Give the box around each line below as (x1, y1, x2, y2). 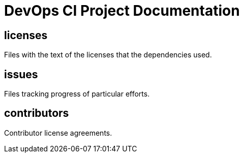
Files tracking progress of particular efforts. (4, 89, 150, 99)
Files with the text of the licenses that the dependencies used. (4, 50, 212, 59)
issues (4, 68, 38, 81)
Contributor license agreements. (4, 128, 112, 137)
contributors (4, 107, 69, 120)
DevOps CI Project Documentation (4, 2, 240, 19)
